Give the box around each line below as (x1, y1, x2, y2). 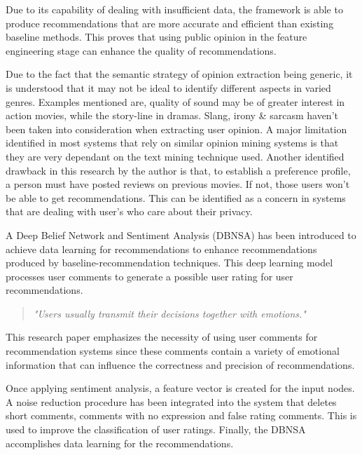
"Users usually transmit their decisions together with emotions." (33, 306, 306, 320)
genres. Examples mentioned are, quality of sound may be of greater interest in (6, 94, 345, 109)
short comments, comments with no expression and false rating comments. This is (6, 408, 357, 423)
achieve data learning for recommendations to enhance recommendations (6, 241, 317, 256)
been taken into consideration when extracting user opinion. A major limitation (6, 121, 347, 136)
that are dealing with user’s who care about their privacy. (6, 204, 253, 219)
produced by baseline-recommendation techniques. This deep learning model (6, 255, 333, 270)
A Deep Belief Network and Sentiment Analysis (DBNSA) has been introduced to (6, 227, 356, 242)
